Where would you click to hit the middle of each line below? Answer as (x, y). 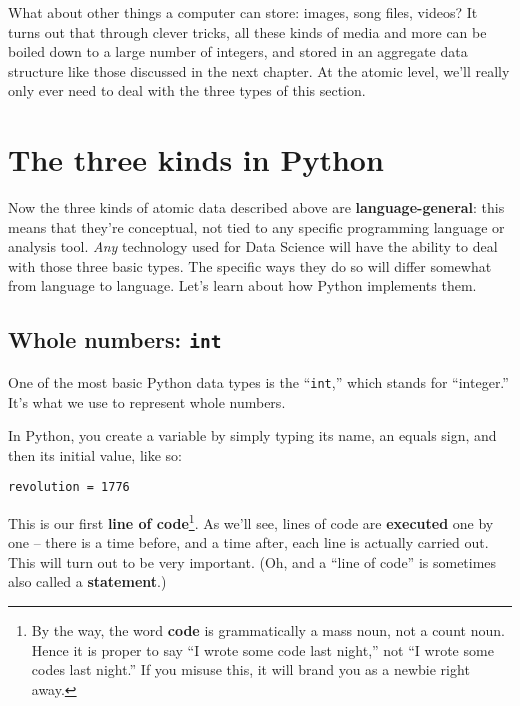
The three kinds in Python (196, 159)
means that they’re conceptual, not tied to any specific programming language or (256, 226)
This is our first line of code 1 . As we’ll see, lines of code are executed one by (251, 521)
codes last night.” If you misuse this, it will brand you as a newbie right (250, 669)
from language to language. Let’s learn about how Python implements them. (242, 285)
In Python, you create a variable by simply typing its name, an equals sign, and (252, 435)
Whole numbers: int (115, 339)
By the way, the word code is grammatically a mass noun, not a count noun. (268, 629)
